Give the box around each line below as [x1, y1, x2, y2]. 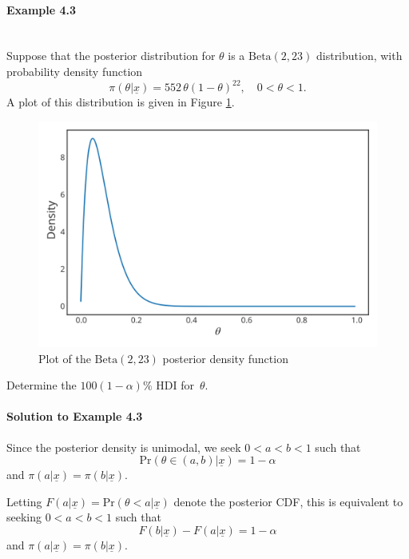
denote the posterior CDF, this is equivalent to [173, 493, 403, 509]
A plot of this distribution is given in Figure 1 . [6, 94, 235, 110]
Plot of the [38, 349, 91, 366]
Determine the [6, 377, 77, 393]
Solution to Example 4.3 [6, 408, 143, 425]
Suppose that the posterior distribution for [6, 47, 216, 64]
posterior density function [162, 349, 288, 366]
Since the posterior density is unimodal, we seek [6, 438, 241, 455]
